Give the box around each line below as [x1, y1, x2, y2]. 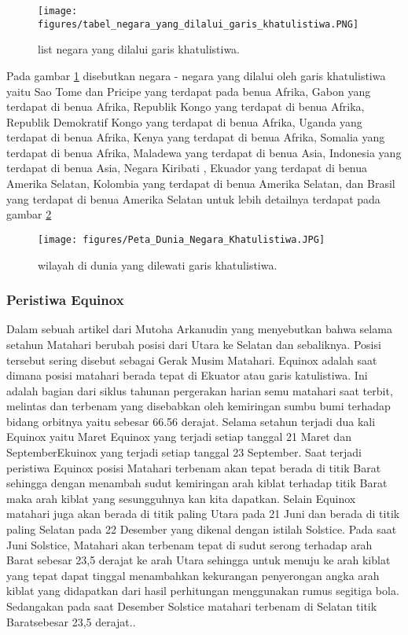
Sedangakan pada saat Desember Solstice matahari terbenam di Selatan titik [6, 598, 377, 614]
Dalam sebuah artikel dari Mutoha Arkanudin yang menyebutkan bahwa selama [6, 321, 392, 337]
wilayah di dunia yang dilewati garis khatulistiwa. [38, 256, 278, 273]
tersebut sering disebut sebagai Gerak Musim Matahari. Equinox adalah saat [6, 351, 377, 368]
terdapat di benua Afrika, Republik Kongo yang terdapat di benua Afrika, [6, 98, 365, 115]
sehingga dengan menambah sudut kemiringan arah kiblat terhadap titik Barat [6, 475, 388, 491]
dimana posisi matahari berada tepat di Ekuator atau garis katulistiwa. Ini [6, 367, 368, 384]
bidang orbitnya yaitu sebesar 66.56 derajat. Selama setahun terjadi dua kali [6, 413, 376, 429]
